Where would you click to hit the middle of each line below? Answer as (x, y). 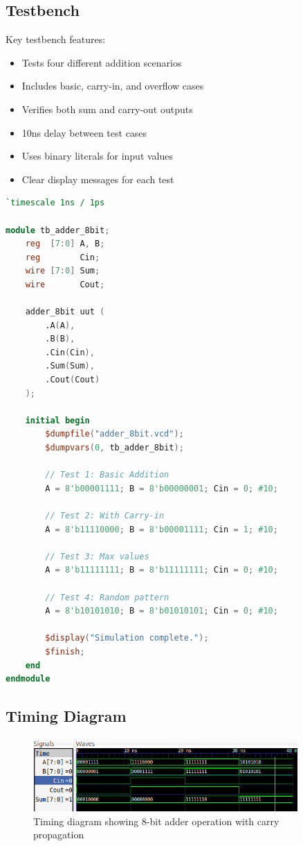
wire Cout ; (65, 284)
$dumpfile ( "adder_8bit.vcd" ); (114, 434)
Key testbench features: (56, 39)
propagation (59, 835)
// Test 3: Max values (97, 556)
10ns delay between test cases (84, 132)
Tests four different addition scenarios (102, 62)
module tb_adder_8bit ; (58, 230)
